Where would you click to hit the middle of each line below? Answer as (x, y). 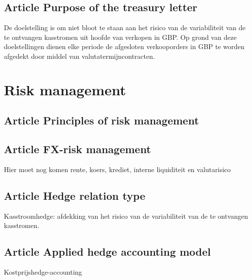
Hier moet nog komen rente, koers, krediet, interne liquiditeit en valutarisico (118, 169)
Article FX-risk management (77, 149)
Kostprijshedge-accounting (43, 272)
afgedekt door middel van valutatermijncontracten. (79, 56)
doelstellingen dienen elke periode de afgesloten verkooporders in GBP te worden (124, 46)
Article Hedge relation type (75, 195)
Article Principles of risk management (101, 120)
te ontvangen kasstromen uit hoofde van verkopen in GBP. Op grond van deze (120, 37)
